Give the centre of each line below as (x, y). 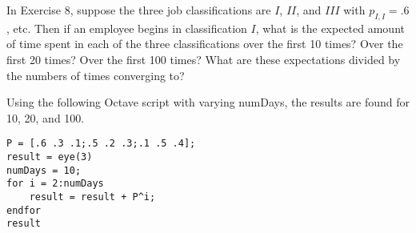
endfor (24, 210)
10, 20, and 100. (46, 117)
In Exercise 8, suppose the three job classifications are (139, 10)
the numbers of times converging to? (96, 75)
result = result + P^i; (92, 197)
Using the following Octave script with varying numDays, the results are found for (208, 102)
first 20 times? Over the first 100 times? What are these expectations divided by (204, 59)
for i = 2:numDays (55, 184)
